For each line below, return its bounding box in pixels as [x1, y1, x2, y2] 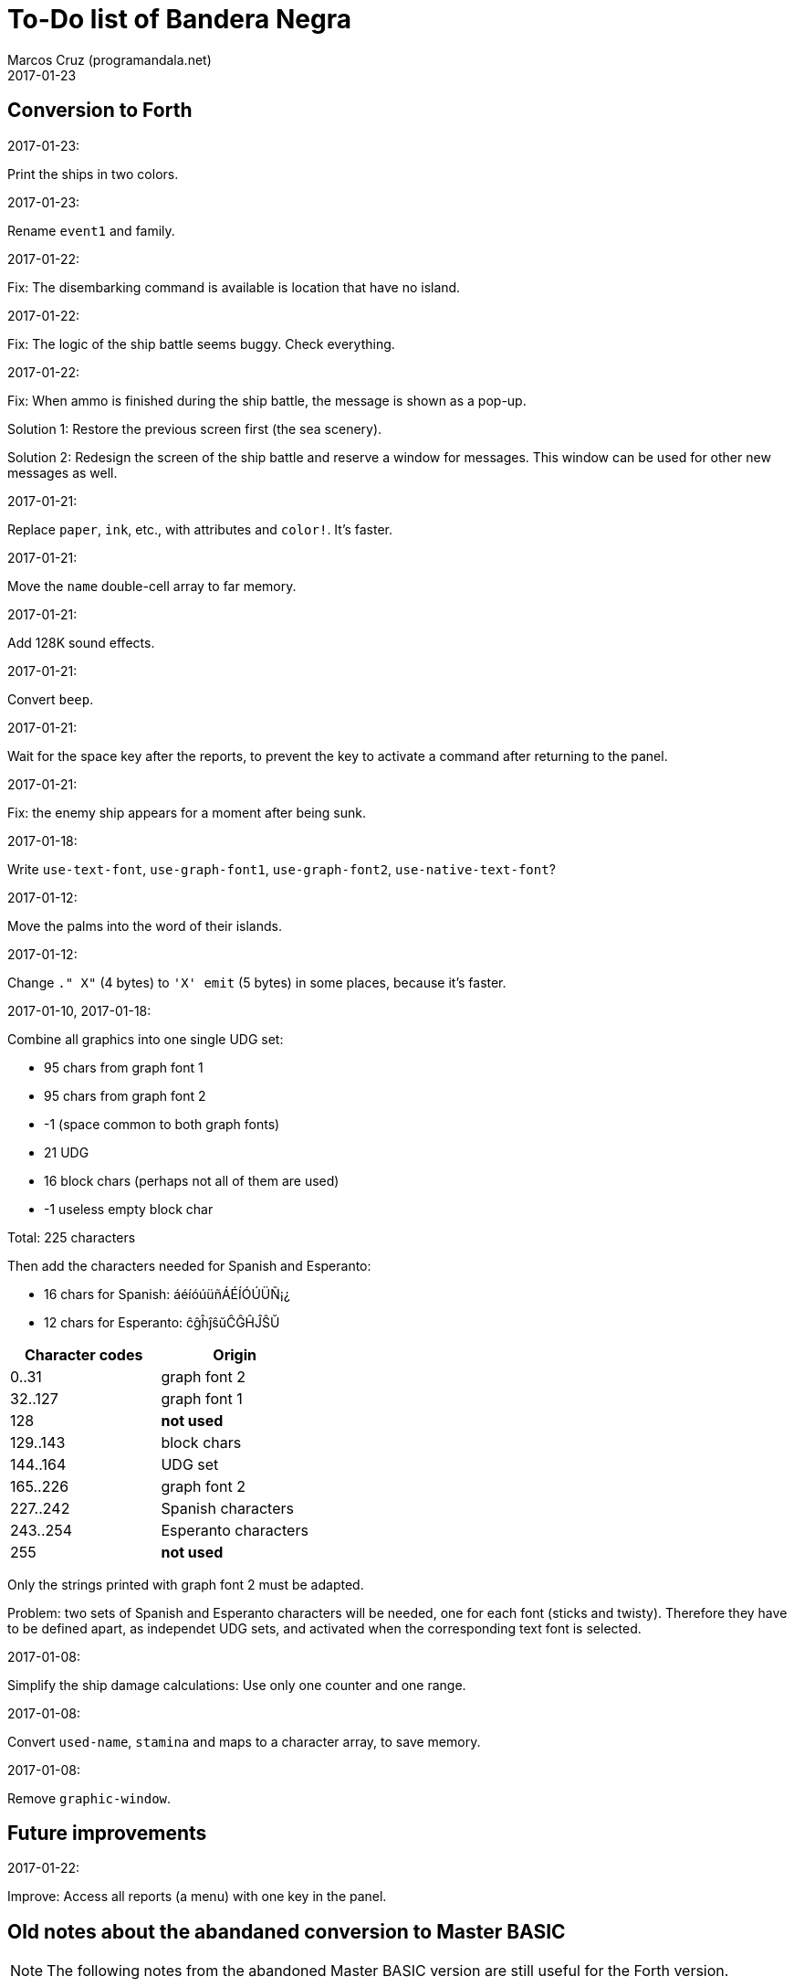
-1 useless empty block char [44, 1200, 214, 1217]
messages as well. [7, 464, 118, 481]
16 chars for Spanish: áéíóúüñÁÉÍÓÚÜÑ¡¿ [44, 1285, 291, 1302]
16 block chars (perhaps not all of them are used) [44, 1172, 340, 1189]
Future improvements [7, 1822, 207, 1845]
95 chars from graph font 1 [44, 1059, 204, 1075]
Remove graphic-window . [7, 1790, 172, 1806]
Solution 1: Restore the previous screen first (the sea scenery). [7, 420, 382, 437]
